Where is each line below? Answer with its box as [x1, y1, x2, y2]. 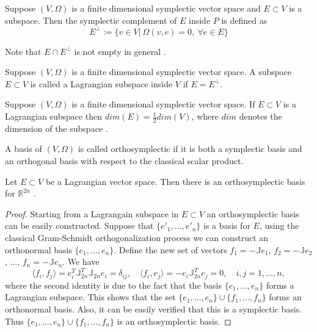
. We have [62, 255, 100, 268]
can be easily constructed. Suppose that [5, 219, 154, 232]
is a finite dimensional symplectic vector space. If [71, 98, 255, 110]
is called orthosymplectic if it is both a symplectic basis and [78, 142, 302, 155]
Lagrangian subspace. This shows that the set [5, 290, 176, 303]
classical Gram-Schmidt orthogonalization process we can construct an [5, 231, 269, 244]
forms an [269, 290, 302, 303]
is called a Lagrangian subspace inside [30, 77, 173, 90]
